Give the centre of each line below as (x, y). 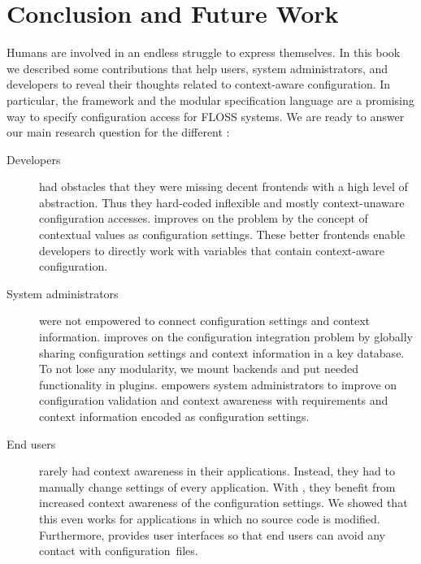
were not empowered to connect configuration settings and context (205, 321)
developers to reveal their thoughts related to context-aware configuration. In (199, 84)
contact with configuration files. (119, 551)
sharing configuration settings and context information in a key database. (222, 352)
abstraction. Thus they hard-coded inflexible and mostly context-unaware (222, 202)
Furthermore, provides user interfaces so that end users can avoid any (212, 534)
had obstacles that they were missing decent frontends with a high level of (224, 187)
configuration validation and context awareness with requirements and (214, 400)
